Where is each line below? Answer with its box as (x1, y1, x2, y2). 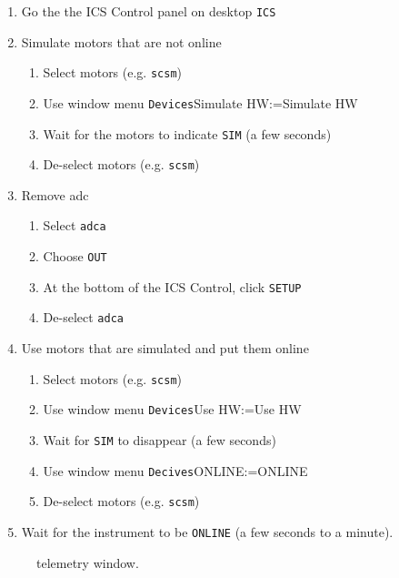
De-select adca (43, 308, 124, 327)
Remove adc (21, 185, 89, 204)
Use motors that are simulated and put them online (21, 339, 309, 358)
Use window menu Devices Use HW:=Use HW (43, 400, 302, 419)
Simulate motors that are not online (21, 32, 222, 51)
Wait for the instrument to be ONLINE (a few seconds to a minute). (21, 522, 394, 541)
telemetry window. (36, 553, 139, 572)
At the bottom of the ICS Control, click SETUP (43, 277, 302, 296)
